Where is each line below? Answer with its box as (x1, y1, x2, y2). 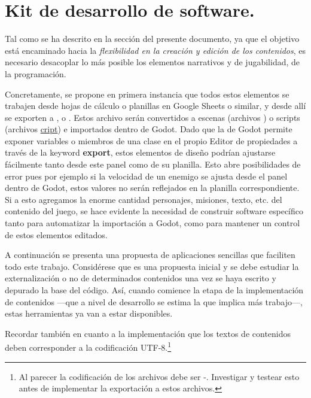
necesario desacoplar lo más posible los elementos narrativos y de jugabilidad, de (5, 56, 300, 68)
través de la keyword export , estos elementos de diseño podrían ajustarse (5, 146, 276, 159)
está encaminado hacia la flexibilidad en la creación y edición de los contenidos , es (5, 44, 306, 56)
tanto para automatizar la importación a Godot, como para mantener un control (5, 217, 300, 229)
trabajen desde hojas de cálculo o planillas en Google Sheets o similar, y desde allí (5, 99, 306, 112)
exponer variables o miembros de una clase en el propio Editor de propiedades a (5, 134, 298, 147)
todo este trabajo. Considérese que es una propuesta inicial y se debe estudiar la (5, 260, 299, 272)
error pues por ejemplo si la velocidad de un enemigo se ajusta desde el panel (5, 169, 288, 182)
